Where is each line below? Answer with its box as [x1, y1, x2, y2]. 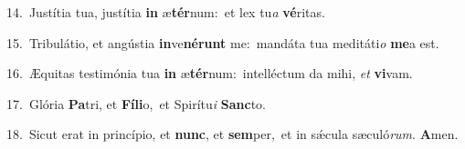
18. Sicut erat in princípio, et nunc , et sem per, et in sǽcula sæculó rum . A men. [6, 124, 459, 144]
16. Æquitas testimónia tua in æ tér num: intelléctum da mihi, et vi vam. [6, 64, 413, 83]
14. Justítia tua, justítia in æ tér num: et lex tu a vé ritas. [6, 3, 325, 21]
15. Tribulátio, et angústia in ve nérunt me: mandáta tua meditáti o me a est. [6, 33, 439, 52]
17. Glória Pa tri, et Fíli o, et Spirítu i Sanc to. [6, 94, 266, 113]
